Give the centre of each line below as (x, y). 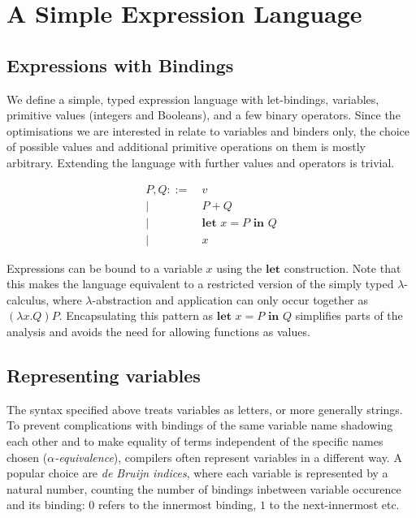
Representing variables (104, 376)
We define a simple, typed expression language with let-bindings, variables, (193, 99)
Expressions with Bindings (120, 65)
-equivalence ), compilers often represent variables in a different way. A (228, 457)
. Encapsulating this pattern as (136, 315)
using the (239, 268)
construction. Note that (342, 268)
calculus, (28, 299)
